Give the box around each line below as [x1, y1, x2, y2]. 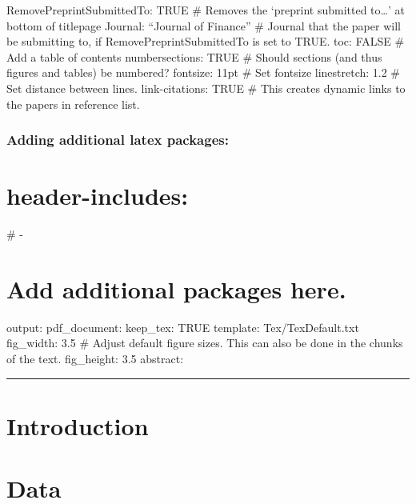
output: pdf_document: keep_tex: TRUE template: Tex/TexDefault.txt [6, 318, 359, 335]
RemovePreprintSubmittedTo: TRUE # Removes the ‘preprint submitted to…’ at [6, 2, 405, 18]
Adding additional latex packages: [6, 130, 229, 150]
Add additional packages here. [6, 272, 346, 305]
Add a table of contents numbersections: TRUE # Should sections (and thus [6, 48, 382, 65]
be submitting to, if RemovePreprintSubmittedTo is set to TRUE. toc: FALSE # [6, 33, 405, 50]
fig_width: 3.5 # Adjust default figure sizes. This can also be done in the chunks [6, 334, 403, 351]
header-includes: [6, 179, 189, 212]
